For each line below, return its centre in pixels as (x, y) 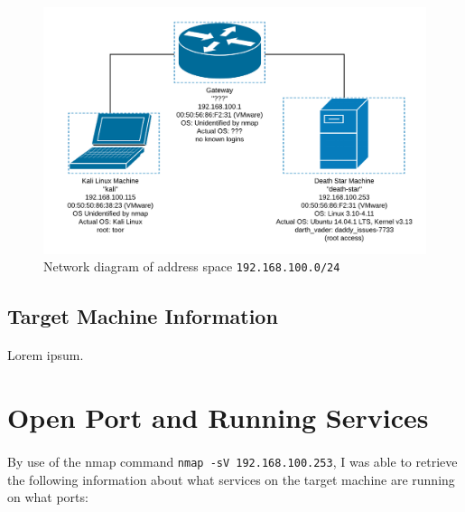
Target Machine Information (143, 315)
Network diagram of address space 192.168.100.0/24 (192, 266)
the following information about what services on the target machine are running (231, 479)
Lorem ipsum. (46, 355)
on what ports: (48, 497)
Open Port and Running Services (218, 417)
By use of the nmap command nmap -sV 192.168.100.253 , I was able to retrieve (232, 462)
